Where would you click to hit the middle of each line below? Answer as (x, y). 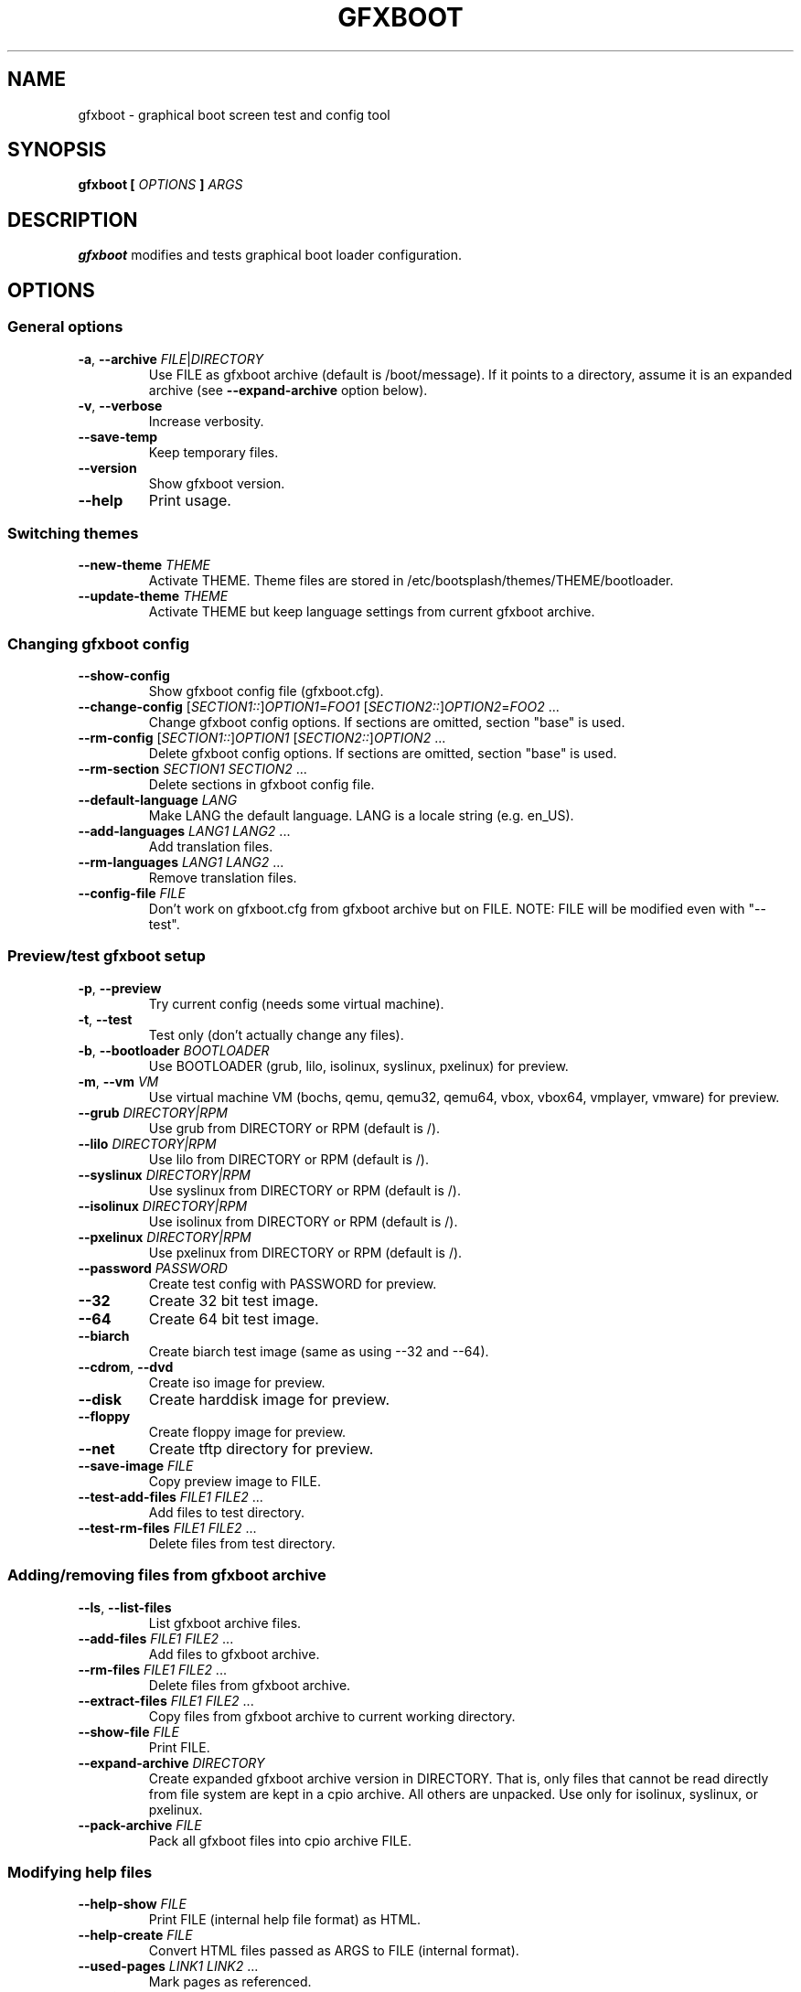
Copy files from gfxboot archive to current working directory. (332, 1716)
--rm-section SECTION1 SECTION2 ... (192, 769)
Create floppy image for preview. (247, 1431)
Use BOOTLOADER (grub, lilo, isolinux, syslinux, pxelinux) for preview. (358, 1066)
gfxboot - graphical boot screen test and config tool (234, 114)
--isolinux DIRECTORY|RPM (163, 1205)
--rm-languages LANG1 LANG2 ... (181, 862)
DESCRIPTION (73, 220)
